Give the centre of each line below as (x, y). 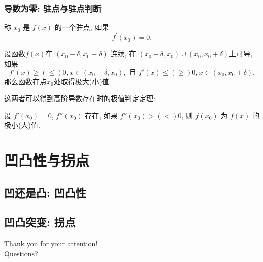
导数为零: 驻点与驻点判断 (53, 8)
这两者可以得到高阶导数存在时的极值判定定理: (80, 98)
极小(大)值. (22, 125)
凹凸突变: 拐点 (40, 222)
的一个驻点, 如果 (82, 27)
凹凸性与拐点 (47, 160)
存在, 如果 (101, 115)
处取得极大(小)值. (82, 81)
